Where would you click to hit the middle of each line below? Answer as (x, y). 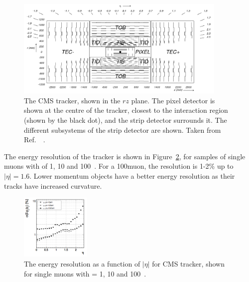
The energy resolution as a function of (82, 264)
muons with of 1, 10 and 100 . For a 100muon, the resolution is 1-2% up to (119, 166)
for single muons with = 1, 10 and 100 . (85, 273)
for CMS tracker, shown (188, 264)
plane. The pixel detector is (173, 100)
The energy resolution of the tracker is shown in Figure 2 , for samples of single (125, 156)
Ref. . (35, 140)
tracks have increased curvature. (53, 185)
